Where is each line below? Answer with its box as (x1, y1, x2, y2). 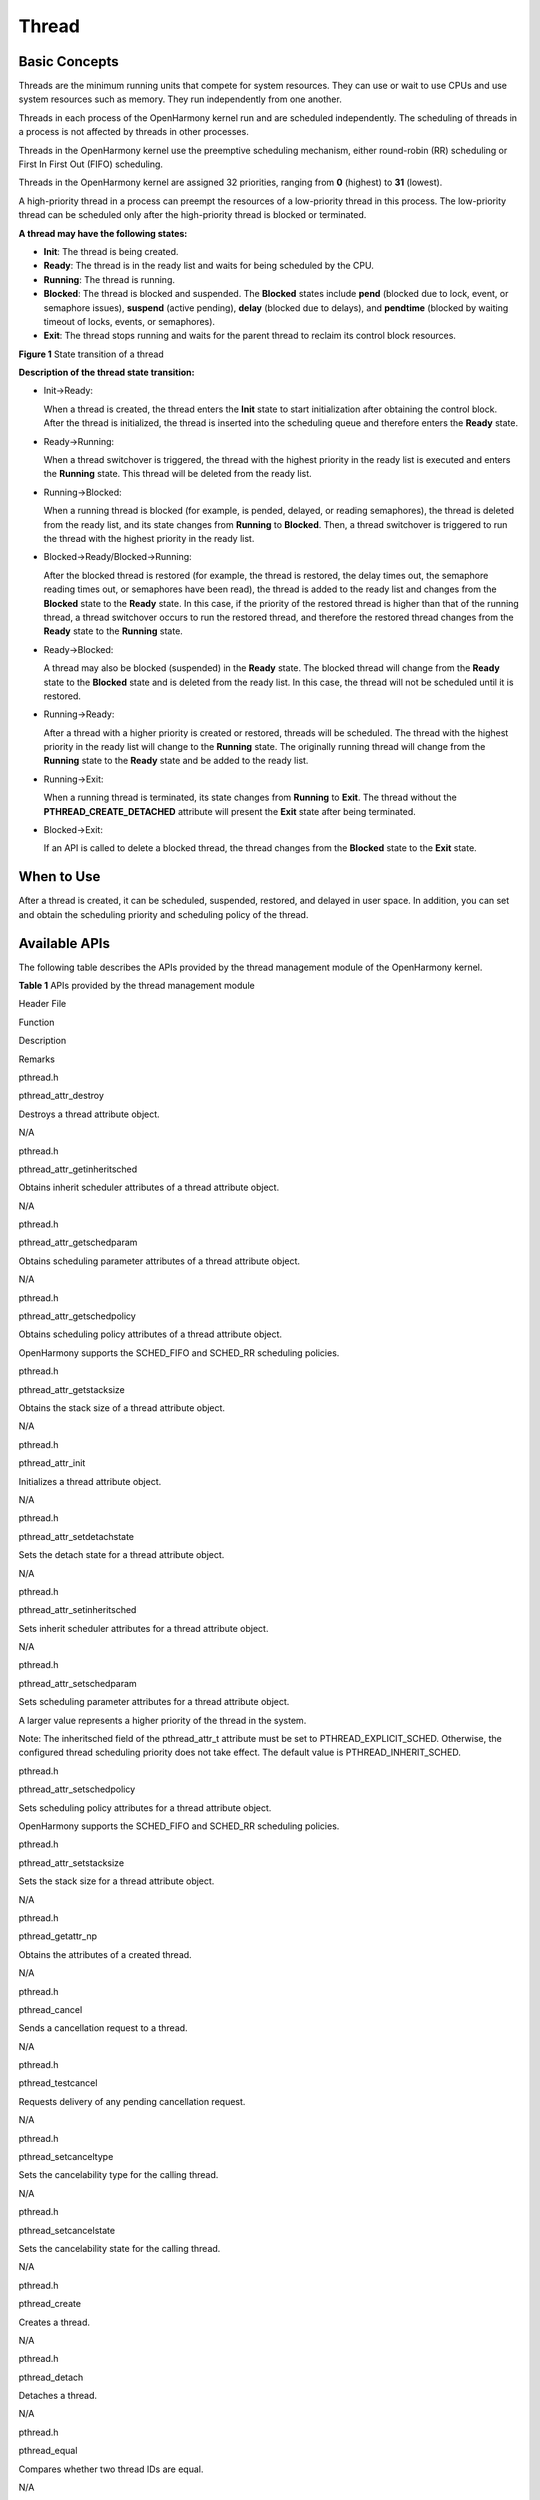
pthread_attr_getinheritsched (18, 1163, 138, 1175)
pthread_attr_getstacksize (18, 1383, 125, 1395)
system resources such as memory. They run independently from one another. (18, 93, 342, 105)
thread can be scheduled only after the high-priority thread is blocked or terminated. (18, 209, 367, 221)
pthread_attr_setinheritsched (18, 1604, 137, 1616)
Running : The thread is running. (43, 273, 175, 285)
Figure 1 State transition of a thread (18, 348, 164, 360)
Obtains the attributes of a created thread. (18, 1948, 192, 1960)
